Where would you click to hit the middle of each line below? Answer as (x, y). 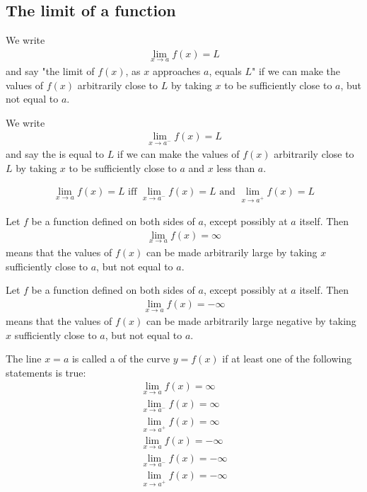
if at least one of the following (287, 359)
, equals (225, 71)
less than (236, 167)
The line (24, 359)
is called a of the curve (121, 359)
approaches (176, 71)
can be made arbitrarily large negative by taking (251, 321)
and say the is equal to (55, 154)
